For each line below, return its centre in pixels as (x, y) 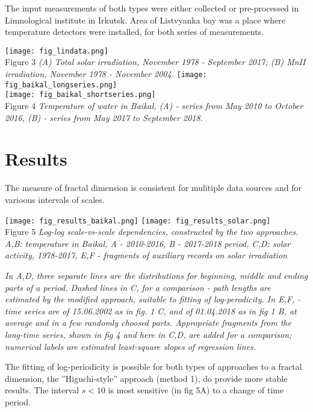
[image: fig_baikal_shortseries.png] (80, 95)
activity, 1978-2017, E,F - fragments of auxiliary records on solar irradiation (146, 255)
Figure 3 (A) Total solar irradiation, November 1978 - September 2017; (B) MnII (155, 62)
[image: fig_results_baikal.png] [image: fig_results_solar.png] (138, 221)
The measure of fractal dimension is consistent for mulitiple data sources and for (153, 188)
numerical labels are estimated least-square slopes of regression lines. (131, 346)
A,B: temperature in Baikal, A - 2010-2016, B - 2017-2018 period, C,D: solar (148, 243)
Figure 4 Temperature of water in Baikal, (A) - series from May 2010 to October (154, 105)
